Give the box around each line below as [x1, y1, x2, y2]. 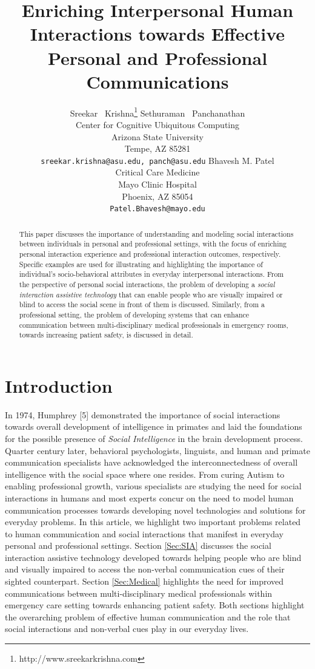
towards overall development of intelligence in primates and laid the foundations [5, 420, 302, 433]
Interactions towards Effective [30, 21, 285, 46]
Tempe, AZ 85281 [124, 142, 191, 155]
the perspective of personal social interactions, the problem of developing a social [19, 279, 275, 289]
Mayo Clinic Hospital [118, 177, 197, 190]
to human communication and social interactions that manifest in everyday [5, 527, 283, 540]
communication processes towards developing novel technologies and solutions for [5, 503, 306, 516]
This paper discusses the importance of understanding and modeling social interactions [19, 228, 294, 239]
